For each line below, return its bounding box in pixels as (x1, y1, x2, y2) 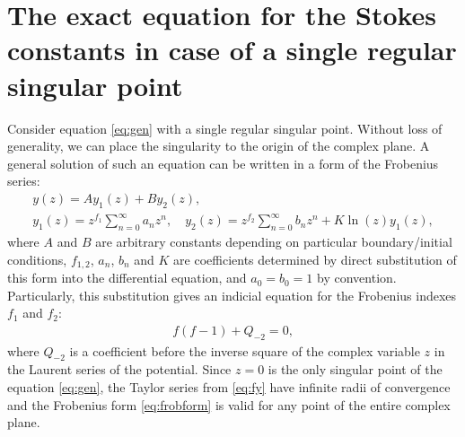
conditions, (7, 249, 67, 268)
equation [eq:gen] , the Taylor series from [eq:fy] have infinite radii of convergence (7, 378, 451, 397)
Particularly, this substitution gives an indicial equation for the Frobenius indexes (7, 285, 457, 304)
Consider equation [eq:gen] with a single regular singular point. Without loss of (7, 118, 443, 137)
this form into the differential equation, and (7, 268, 247, 287)
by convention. (317, 268, 397, 287)
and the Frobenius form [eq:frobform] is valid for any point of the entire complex (7, 395, 451, 414)
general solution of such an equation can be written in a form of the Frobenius (7, 153, 439, 172)
